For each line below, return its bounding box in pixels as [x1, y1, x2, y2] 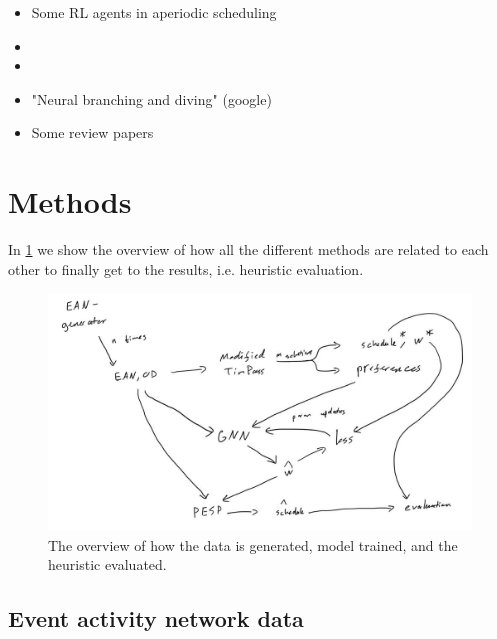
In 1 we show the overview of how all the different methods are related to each [8, 239, 489, 260]
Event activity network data [8, 603, 304, 634]
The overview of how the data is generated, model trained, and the [48, 534, 458, 555]
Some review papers [31, 122, 154, 143]
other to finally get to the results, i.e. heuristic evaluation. [8, 258, 364, 279]
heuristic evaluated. [48, 554, 167, 575]
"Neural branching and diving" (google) [31, 88, 272, 109]
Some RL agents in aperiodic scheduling [31, 2, 277, 22]
